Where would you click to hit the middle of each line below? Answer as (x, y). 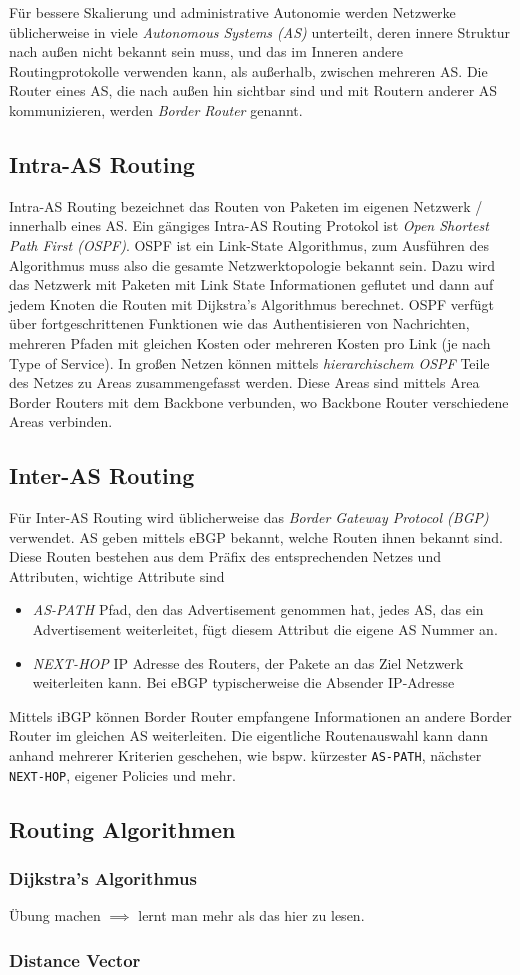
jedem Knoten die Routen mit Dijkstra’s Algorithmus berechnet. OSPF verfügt (251, 303)
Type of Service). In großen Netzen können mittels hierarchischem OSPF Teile (249, 362)
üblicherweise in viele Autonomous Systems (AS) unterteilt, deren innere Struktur (260, 31)
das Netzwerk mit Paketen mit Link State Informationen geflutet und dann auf (251, 284)
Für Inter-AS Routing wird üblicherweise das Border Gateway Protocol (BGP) (249, 517)
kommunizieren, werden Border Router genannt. (156, 109)
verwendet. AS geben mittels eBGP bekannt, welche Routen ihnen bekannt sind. (256, 536)
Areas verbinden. (61, 421)
